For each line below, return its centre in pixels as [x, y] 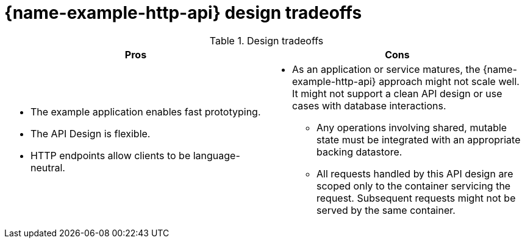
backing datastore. [359, 152]
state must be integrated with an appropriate [419, 139]
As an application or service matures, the [386, 69]
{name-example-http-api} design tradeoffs [183, 13]
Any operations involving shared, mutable [412, 127]
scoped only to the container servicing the [414, 186]
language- [216, 155]
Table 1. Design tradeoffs [266, 40]
